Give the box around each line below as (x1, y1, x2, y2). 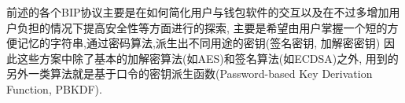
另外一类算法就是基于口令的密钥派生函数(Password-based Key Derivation (6, 65, 373, 82)
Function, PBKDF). (6, 80, 102, 97)
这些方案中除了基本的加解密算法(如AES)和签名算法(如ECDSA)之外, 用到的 (17, 50, 399, 66)
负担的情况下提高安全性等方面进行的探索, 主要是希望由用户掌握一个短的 (17, 19, 388, 35)
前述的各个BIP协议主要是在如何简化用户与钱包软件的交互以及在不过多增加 (6, 4, 389, 20)
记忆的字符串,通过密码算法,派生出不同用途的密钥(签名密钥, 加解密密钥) (17, 35, 381, 51)
